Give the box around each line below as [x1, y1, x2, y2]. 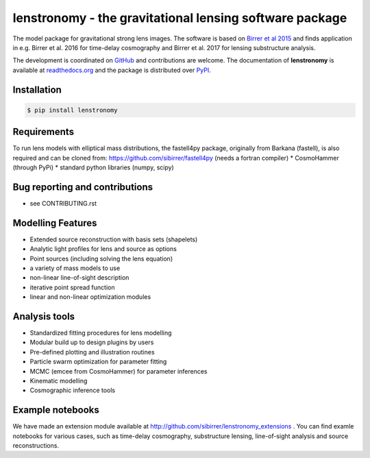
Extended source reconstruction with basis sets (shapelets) [29, 235, 198, 243]
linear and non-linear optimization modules [29, 293, 151, 301]
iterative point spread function [29, 283, 115, 291]
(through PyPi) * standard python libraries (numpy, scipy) [12, 163, 174, 171]
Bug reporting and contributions [12, 181, 153, 193]
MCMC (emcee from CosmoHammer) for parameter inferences [29, 367, 208, 375]
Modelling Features [12, 217, 97, 229]
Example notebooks [12, 405, 99, 416]
